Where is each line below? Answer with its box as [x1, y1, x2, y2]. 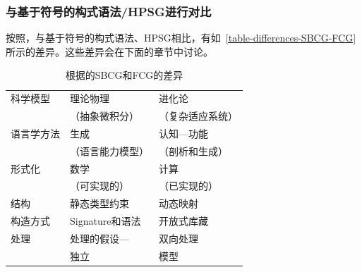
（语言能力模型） [70, 143, 149, 158]
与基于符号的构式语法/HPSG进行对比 [6, 2, 212, 20]
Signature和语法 [70, 214, 141, 228]
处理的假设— [70, 231, 129, 245]
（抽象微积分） [70, 109, 139, 123]
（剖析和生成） [159, 143, 228, 158]
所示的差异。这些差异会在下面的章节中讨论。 [6, 44, 213, 58]
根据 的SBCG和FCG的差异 [65, 68, 183, 82]
